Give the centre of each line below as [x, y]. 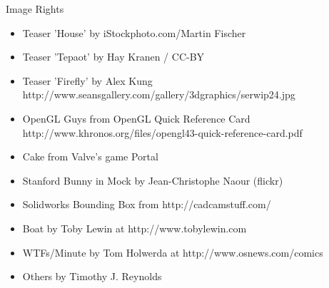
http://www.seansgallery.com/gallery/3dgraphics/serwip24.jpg [159, 94]
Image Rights [35, 9]
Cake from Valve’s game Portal [90, 156]
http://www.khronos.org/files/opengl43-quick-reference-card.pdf [162, 132]
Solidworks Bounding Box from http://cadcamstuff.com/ [147, 204]
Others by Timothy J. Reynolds [92, 276]
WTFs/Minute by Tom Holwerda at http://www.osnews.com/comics [173, 252]
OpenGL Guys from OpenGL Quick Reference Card [136, 118]
